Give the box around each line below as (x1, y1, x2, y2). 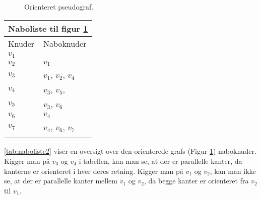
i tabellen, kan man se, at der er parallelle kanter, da (79, 156, 242, 166)
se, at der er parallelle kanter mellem (4, 175, 117, 186)
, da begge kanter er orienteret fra (144, 175, 249, 186)
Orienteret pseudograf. (24, 2, 94, 12)
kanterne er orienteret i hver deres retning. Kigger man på (4, 165, 183, 176)
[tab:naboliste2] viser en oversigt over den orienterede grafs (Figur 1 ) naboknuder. (4, 146, 256, 156)
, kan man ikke (210, 165, 256, 176)
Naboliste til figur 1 (8, 22, 88, 34)
